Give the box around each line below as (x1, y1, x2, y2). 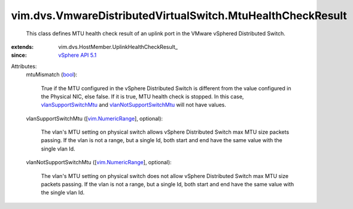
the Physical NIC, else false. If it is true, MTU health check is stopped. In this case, (41, 93, 244, 100)
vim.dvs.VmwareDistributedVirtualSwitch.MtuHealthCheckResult (11, 9, 347, 22)
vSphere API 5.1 (58, 51, 97, 59)
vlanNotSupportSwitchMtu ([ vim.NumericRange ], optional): (26, 159, 172, 166)
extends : (11, 43, 34, 50)
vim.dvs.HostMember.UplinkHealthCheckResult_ (58, 43, 178, 50)
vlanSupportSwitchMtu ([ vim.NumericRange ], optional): (26, 115, 163, 122)
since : (11, 51, 27, 59)
